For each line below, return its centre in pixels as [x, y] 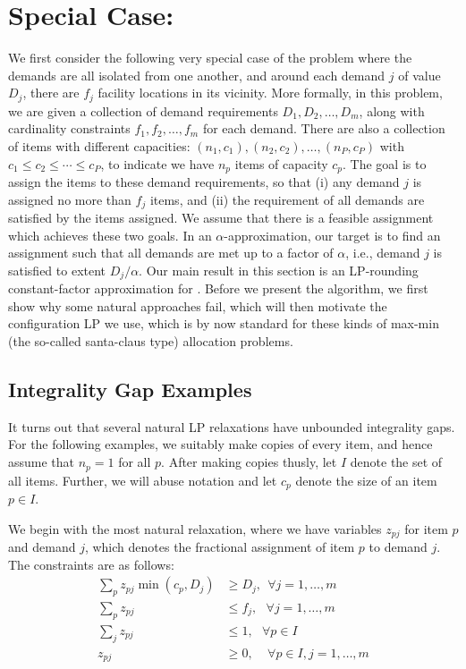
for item [426, 528]
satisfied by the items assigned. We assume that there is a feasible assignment [221, 218]
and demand [42, 546]
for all [135, 462]
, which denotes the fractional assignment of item [220, 546]
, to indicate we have [157, 163]
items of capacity [281, 163]
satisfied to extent [57, 270]
